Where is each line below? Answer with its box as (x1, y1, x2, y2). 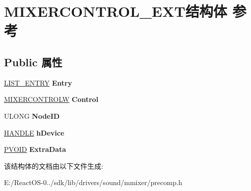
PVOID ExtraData (4, 144, 66, 154)
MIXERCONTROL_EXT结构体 (4, 1, 227, 21)
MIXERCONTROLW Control (4, 94, 99, 104)
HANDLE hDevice (4, 127, 64, 138)
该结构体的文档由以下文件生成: (4, 160, 103, 171)
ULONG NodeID (4, 110, 60, 121)
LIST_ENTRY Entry (4, 77, 72, 88)
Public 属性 (4, 54, 63, 69)
